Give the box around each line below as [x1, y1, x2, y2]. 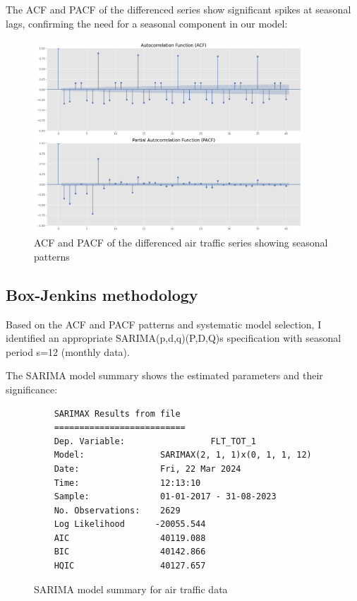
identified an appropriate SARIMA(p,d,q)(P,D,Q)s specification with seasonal [6, 331, 341, 345]
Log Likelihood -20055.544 [54, 519, 206, 530]
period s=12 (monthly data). [6, 344, 130, 359]
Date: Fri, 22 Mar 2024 [54, 463, 241, 474]
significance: [6, 381, 58, 396]
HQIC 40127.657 [54, 561, 206, 571]
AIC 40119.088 [54, 532, 206, 543]
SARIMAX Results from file [54, 408, 181, 419]
